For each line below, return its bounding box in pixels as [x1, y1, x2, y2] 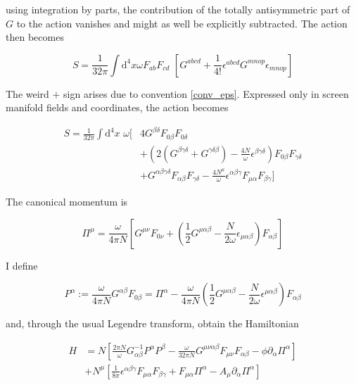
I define [6, 258, 38, 272]
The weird [6, 86, 49, 101]
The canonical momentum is [6, 194, 128, 208]
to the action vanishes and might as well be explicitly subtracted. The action [16, 15, 348, 30]
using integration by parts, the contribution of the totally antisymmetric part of [6, 2, 350, 16]
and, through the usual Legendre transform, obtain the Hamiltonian [6, 316, 299, 331]
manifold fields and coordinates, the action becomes [6, 100, 229, 115]
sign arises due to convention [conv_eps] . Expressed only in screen [63, 86, 349, 101]
